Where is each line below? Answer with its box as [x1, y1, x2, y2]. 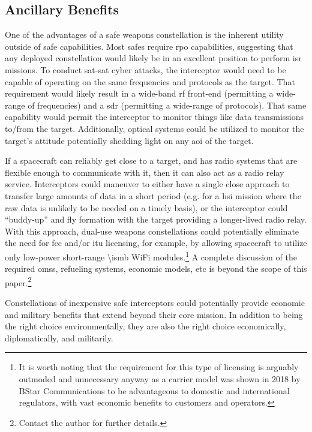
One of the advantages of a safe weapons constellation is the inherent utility [5, 28, 284, 41]
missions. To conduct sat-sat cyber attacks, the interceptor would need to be [5, 63, 286, 76]
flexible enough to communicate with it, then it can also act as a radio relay [5, 166, 284, 178]
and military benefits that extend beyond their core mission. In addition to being [5, 308, 303, 320]
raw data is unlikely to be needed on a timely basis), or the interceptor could [5, 201, 288, 214]
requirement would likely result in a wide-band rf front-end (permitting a [5, 87, 274, 100]
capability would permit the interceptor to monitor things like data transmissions [5, 110, 304, 123]
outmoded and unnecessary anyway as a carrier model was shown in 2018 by [19, 372, 301, 385]
